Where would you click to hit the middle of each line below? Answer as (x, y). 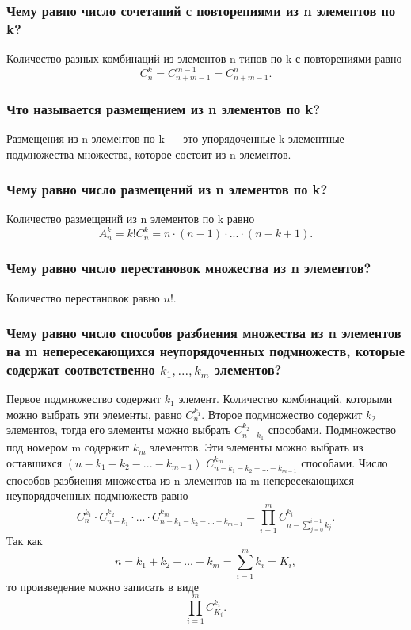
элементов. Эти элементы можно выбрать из (257, 447)
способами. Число (344, 462)
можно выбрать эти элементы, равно (94, 414)
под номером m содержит (68, 447)
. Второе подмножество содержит (282, 414)
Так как (25, 541)
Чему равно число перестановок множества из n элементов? (189, 268)
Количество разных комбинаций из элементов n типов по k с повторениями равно (204, 58)
